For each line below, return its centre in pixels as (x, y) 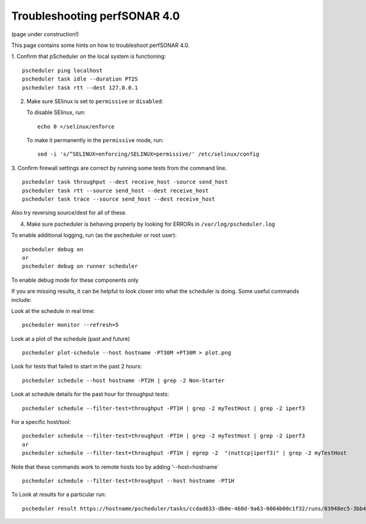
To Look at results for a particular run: (59, 495)
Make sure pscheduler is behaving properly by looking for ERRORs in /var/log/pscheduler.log (151, 224)
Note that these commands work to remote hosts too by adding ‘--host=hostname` (115, 467)
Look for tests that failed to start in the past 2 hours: (77, 367)
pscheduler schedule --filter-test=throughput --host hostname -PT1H (128, 481)
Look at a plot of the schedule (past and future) (71, 339)
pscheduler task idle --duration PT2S (80, 79)
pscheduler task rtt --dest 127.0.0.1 (80, 88)
